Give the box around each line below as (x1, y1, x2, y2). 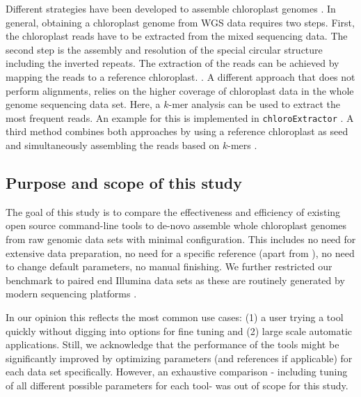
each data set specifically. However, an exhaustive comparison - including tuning (6, 364, 348, 379)
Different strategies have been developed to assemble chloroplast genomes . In (6, 1, 336, 15)
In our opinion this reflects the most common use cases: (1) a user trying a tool (6, 309, 344, 324)
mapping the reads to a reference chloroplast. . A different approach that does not (6, 69, 355, 84)
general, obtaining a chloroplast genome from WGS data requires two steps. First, (6, 15, 355, 29)
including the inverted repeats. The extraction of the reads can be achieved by (6, 56, 339, 70)
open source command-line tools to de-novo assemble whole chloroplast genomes (6, 218, 347, 233)
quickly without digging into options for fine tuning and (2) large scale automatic (6, 323, 353, 338)
